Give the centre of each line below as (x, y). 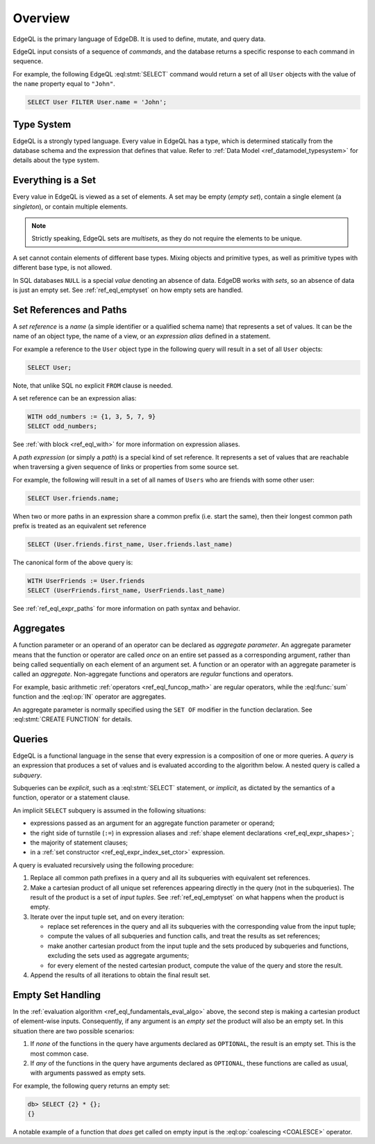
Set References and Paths (70, 310)
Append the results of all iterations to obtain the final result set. (120, 975)
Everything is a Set (55, 180)
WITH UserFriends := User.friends (86, 581)
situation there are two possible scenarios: (74, 1031)
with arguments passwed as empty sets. (88, 1073)
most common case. (59, 1054)
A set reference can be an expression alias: (75, 398)
